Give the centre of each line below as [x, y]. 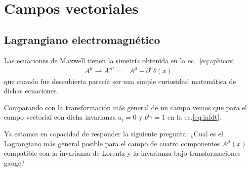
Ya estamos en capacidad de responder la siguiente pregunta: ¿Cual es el [114, 134]
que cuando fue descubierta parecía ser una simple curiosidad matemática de [120, 81]
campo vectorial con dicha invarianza [60, 117]
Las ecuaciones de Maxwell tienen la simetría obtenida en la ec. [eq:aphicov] [120, 60]
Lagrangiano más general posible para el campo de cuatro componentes [112, 143]
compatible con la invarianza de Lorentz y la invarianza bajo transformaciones [122, 153]
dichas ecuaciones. [31, 91]
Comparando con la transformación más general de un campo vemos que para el [125, 107]
